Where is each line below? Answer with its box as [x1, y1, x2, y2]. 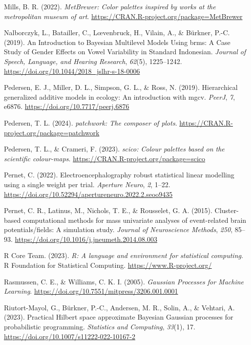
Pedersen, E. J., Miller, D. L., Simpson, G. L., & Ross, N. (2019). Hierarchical [4, 82, 238, 92]
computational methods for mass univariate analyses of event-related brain [22, 215, 247, 225]
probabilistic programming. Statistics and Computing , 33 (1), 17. [4, 322, 195, 332]
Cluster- [214, 205, 239, 216]
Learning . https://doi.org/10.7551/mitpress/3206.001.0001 [4, 286, 178, 296]
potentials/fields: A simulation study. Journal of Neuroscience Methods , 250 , [4, 224, 233, 235]
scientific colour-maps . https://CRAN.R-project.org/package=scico [4, 153, 206, 163]
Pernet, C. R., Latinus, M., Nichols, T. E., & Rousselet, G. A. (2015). [4, 205, 212, 216]
